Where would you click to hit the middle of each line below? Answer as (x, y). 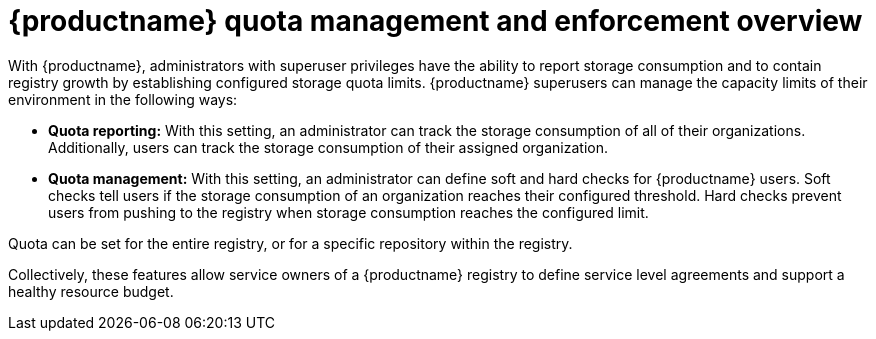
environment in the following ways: (123, 99)
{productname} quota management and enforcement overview (435, 21)
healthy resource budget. (91, 291)
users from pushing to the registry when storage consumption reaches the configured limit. (348, 212)
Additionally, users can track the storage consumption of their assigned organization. (328, 147)
